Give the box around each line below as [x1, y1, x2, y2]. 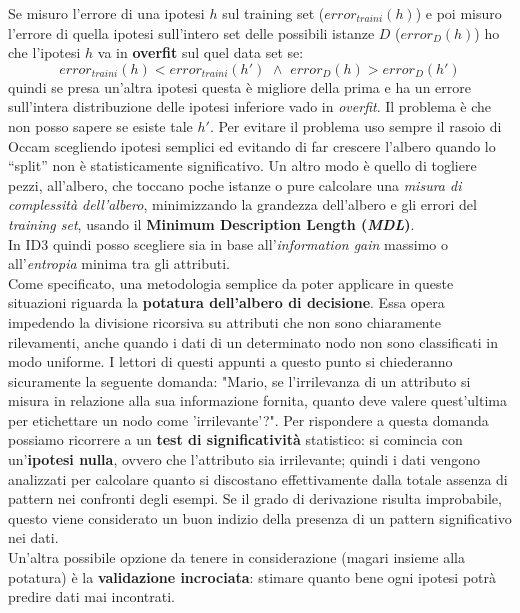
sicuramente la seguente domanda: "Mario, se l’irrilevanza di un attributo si [8, 370, 471, 391]
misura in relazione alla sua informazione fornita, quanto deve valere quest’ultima [8, 390, 507, 411]
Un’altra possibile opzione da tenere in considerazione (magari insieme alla [8, 547, 466, 568]
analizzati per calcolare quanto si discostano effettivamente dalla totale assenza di [8, 468, 508, 489]
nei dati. [8, 527, 59, 548]
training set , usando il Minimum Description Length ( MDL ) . [8, 213, 415, 234]
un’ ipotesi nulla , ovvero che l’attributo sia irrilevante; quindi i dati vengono [8, 449, 481, 470]
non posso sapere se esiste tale [8, 115, 193, 136]
